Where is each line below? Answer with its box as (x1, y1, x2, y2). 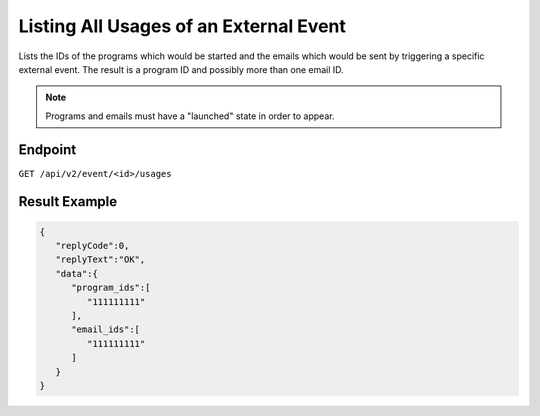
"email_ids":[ (71, 324, 140, 335)
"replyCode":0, (55, 240, 130, 252)
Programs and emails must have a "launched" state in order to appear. (45, 110, 335, 122)
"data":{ (55, 268, 99, 279)
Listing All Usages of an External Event (18, 15, 347, 37)
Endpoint (18, 141, 77, 158)
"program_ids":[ (71, 282, 151, 294)
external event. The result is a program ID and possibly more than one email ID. (18, 63, 344, 75)
